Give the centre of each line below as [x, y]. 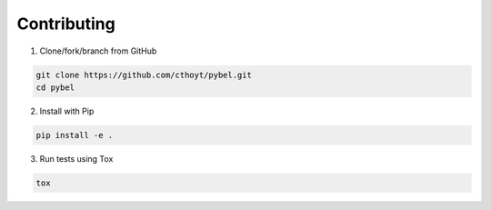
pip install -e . [75, 135]
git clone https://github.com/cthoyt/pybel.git [144, 75]
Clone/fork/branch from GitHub [98, 51]
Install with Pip [67, 111]
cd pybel [55, 87]
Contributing [66, 24]
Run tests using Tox [76, 158]
